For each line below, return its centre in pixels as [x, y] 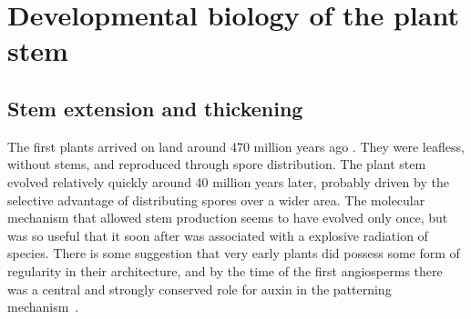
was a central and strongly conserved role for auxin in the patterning [200, 289]
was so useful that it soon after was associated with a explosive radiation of [218, 235]
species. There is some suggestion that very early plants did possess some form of [234, 253]
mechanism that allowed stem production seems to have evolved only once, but [228, 218]
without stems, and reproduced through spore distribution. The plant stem [217, 164]
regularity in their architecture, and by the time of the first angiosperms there [225, 270]
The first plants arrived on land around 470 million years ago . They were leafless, [236, 146]
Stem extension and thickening [155, 108]
